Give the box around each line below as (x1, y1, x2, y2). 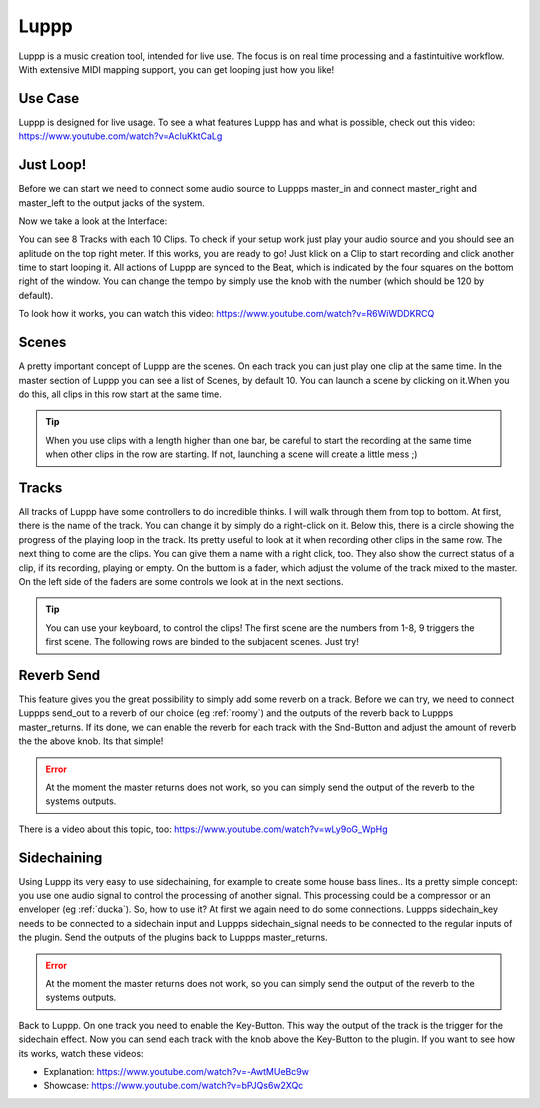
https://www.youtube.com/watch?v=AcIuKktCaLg (18, 130, 223, 142)
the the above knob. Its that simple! (18, 735, 164, 747)
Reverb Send (18, 666, 101, 684)
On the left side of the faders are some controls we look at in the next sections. (18, 575, 344, 587)
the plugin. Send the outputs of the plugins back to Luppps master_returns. (18, 931, 329, 944)
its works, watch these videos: (18, 1047, 144, 1059)
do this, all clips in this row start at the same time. (18, 388, 222, 400)
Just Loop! (18, 156, 87, 174)
